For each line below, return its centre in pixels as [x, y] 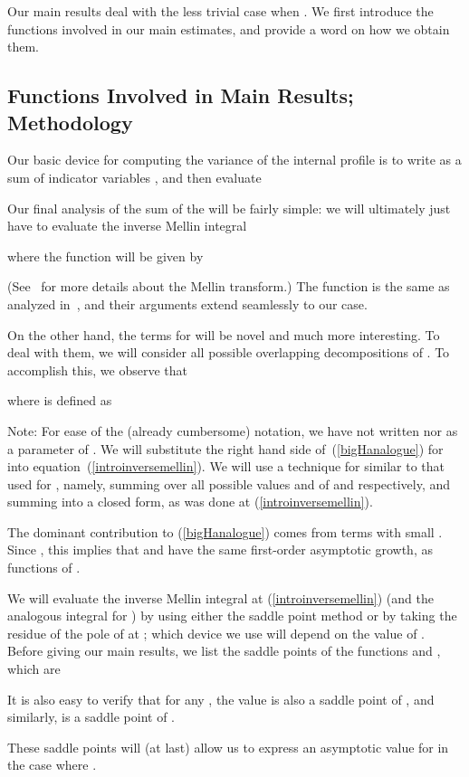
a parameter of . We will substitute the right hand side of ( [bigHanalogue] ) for [225, 448]
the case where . [52, 765]
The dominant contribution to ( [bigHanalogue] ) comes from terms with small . [225, 531]
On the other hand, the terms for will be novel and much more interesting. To [224, 334]
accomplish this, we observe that [97, 370]
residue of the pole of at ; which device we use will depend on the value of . [216, 633]
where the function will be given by [105, 256]
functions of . [44, 568]
